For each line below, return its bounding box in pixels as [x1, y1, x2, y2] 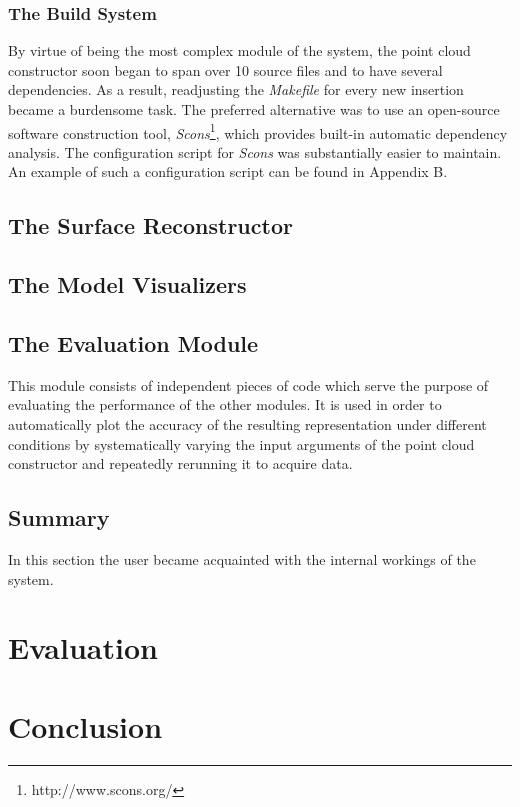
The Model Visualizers [8, 269, 247, 300]
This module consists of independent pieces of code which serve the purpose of [8, 374, 489, 395]
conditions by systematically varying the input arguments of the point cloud [8, 433, 475, 454]
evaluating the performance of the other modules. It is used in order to [8, 394, 442, 415]
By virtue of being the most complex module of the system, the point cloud [8, 40, 471, 61]
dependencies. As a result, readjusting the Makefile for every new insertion [8, 79, 464, 100]
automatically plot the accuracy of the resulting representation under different [8, 413, 487, 434]
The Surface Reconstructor [8, 210, 293, 241]
